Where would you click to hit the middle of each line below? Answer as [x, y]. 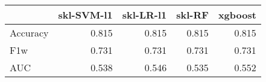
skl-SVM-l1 [85, 15]
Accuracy [29, 33]
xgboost [237, 15]
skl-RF [192, 15]
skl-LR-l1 [144, 15]
